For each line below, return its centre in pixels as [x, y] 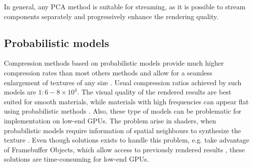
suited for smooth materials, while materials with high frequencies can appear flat [126, 101]
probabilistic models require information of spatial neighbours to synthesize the [123, 130]
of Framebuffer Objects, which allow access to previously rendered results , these [125, 149]
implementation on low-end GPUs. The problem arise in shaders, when [110, 120]
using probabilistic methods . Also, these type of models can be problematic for [123, 111]
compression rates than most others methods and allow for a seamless [108, 72]
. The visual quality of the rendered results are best [154, 92]
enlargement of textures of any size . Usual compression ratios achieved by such [123, 82]
